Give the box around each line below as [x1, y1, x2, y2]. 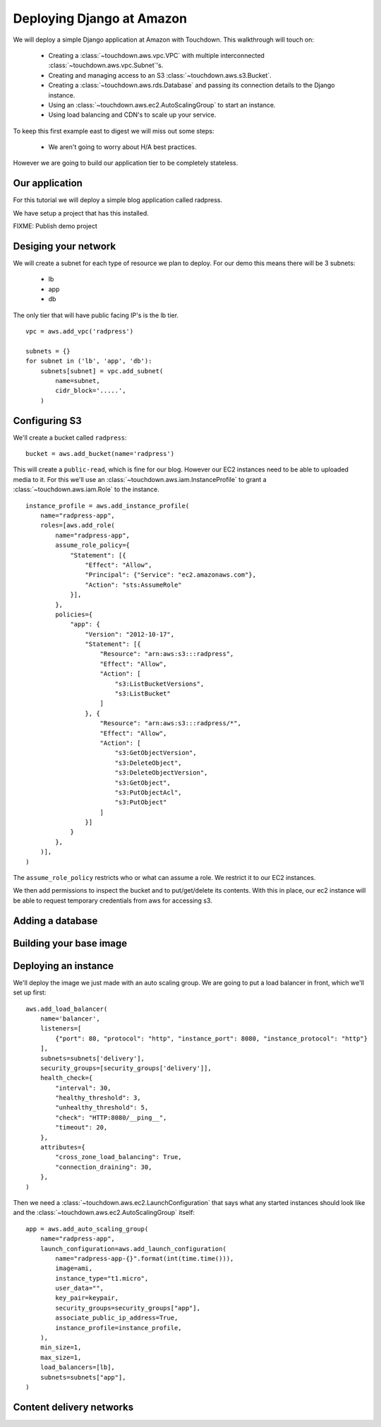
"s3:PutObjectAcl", [114, 788, 183, 797]
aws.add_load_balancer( [25, 1004, 108, 1013]
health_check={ [40, 1074, 93, 1082]
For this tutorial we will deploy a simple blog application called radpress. [13, 196, 222, 204]
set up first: [13, 988, 47, 997]
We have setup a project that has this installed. [13, 209, 149, 217]
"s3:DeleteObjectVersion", [114, 769, 208, 777]
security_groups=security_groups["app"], [55, 1304, 201, 1312]
